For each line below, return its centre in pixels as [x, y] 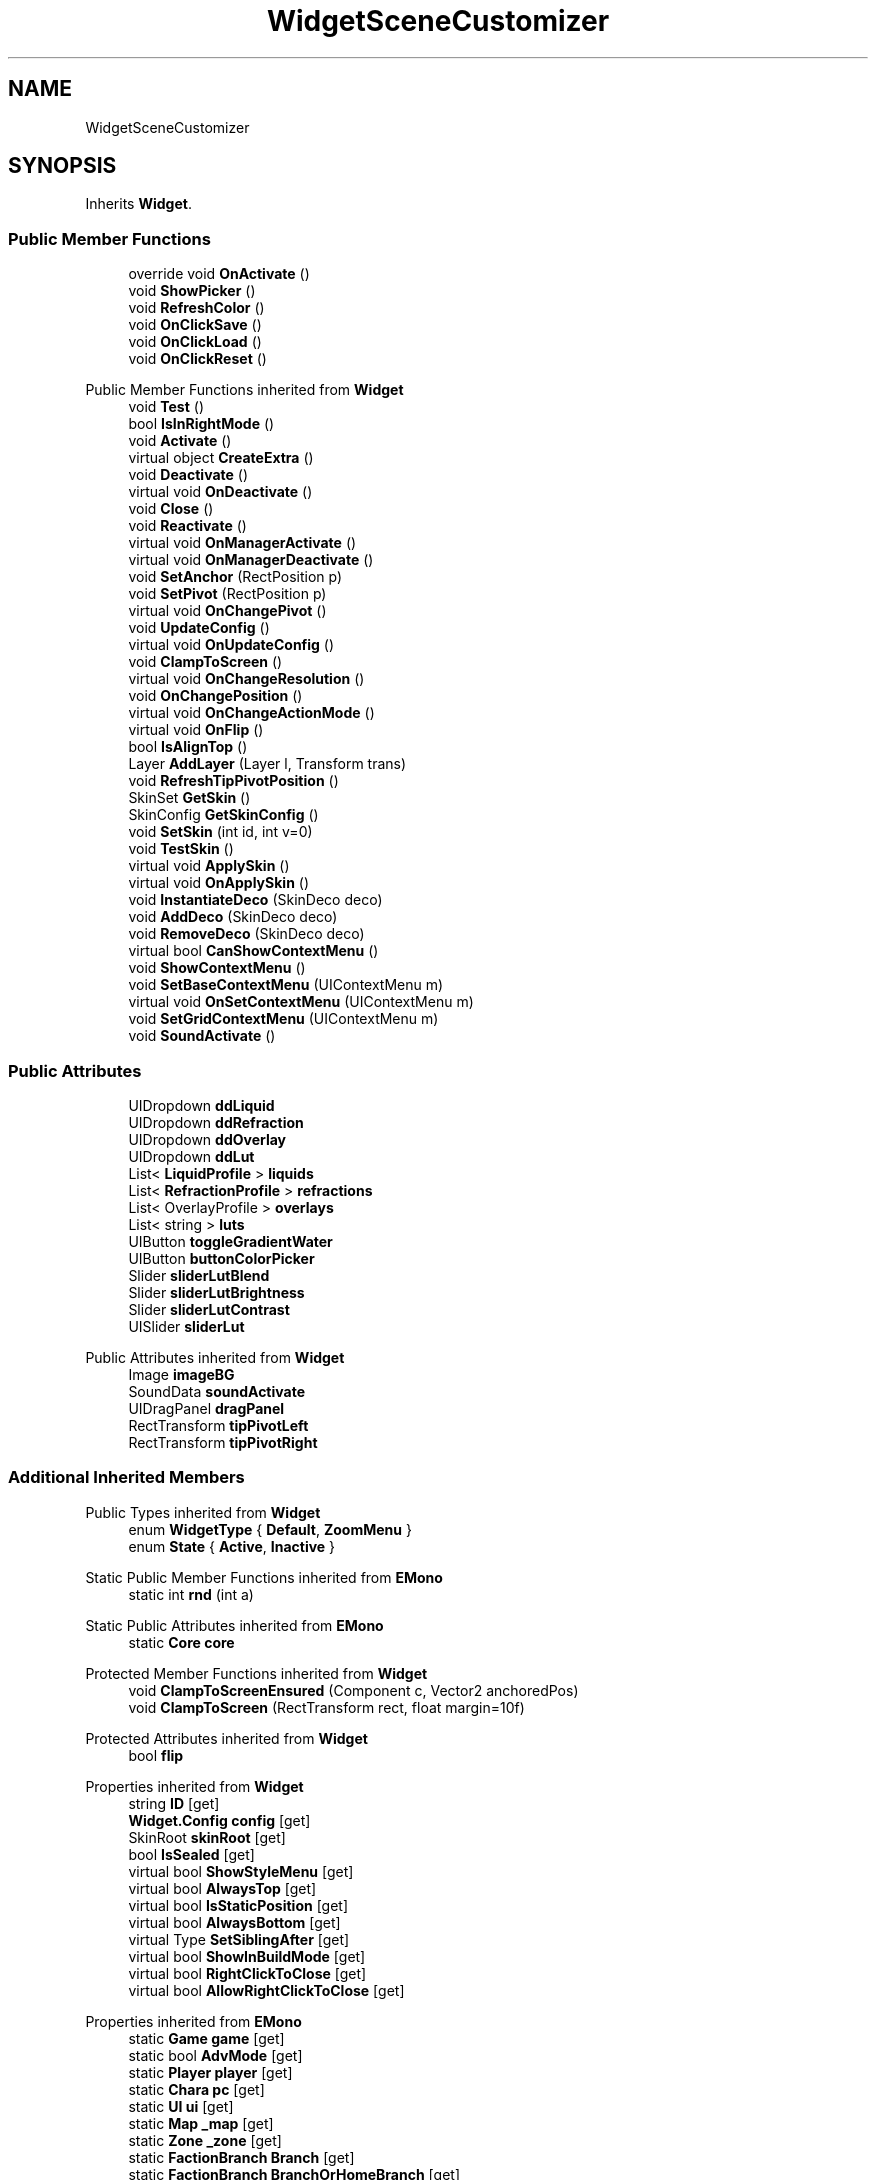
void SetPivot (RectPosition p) [227, 594]
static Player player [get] [210, 2072]
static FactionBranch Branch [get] [241, 2157]
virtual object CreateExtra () [221, 458]
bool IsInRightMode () [201, 424]
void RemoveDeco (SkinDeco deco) [246, 934]
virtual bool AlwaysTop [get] [222, 1888]
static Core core [181, 1642]
